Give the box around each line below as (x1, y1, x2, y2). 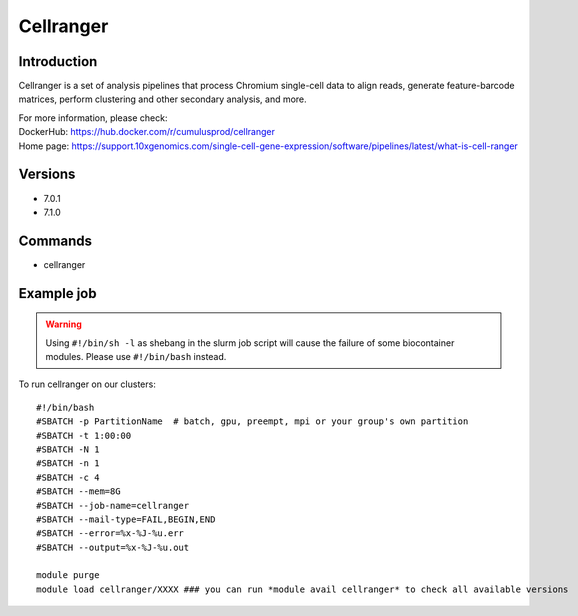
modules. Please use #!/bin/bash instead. (45, 351, 227, 363)
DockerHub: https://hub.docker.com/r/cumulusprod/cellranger (18, 126, 275, 138)
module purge (36, 570, 100, 581)
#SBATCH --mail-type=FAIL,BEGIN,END (36, 513, 216, 525)
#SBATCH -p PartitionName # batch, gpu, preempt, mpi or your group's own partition (36, 416, 469, 427)
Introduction (18, 53, 98, 70)
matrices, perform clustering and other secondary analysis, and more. (18, 93, 307, 105)
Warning (45, 318, 82, 330)
